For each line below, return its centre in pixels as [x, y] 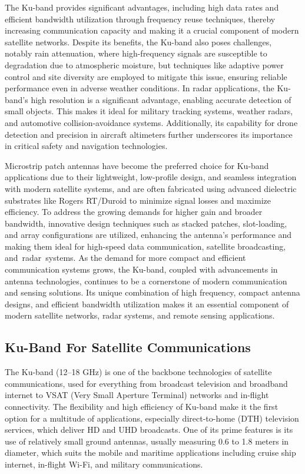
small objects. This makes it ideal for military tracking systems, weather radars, [149, 111]
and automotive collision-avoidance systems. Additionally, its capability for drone [151, 122]
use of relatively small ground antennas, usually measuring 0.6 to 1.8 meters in [147, 441]
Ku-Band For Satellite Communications [128, 347]
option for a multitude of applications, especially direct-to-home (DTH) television [152, 418]
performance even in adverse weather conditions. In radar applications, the [140, 88]
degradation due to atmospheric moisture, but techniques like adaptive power [144, 64]
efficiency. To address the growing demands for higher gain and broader [134, 212]
